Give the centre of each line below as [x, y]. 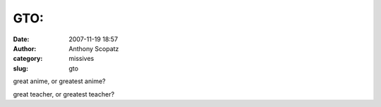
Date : [21, 39]
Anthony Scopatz [94, 48]
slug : [20, 68]
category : [28, 59]
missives [81, 59]
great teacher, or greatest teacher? [64, 94]
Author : [25, 48]
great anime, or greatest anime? [59, 81]
